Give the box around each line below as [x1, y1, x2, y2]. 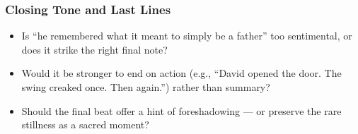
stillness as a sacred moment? [21, 117, 149, 132]
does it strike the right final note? [21, 42, 168, 56]
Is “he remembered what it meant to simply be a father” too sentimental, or [21, 28, 352, 43]
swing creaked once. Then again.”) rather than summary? [21, 80, 270, 94]
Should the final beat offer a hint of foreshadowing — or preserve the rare [21, 103, 342, 118]
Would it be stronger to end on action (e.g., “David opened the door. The [21, 66, 342, 80]
